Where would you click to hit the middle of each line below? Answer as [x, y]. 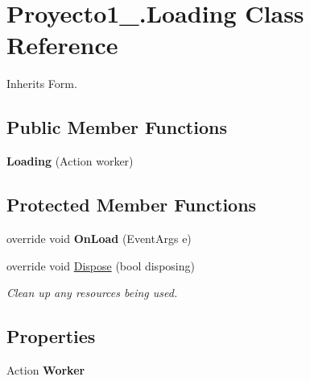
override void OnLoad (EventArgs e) [99, 238]
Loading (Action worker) [70, 161]
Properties [51, 336]
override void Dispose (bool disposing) [101, 265]
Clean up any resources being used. [92, 293]
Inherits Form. [42, 84]
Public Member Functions [117, 127]
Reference [62, 45]
